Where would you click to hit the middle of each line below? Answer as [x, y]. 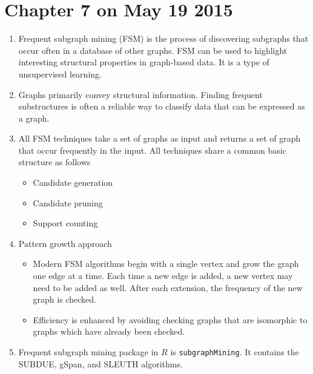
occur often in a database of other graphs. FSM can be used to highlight [153, 50]
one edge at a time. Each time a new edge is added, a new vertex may [163, 276]
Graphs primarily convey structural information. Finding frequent [140, 94]
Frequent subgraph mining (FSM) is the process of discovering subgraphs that [163, 38]
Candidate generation [73, 182]
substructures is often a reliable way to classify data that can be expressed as [162, 106]
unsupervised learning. [60, 74]
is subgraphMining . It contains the [235, 352]
